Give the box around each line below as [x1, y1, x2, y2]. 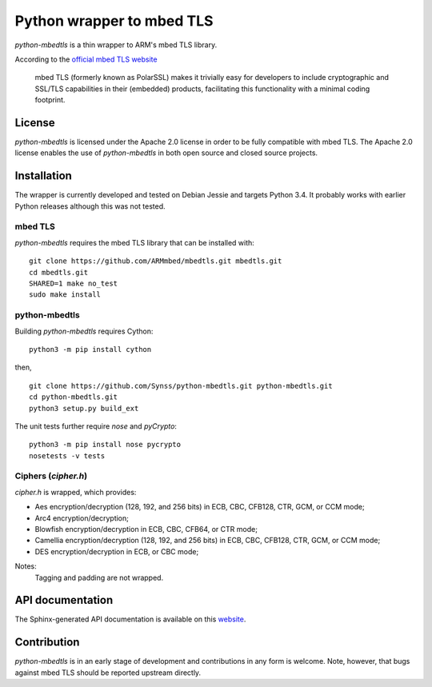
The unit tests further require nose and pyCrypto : [14, 421, 178, 431]
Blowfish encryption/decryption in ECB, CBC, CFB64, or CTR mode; [34, 524, 258, 533]
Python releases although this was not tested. [14, 201, 166, 211]
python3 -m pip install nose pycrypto [29, 440, 182, 449]
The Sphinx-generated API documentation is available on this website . [14, 614, 246, 624]
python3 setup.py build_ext [29, 404, 139, 413]
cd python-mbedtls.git [29, 393, 118, 401]
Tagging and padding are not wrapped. [34, 573, 164, 582]
